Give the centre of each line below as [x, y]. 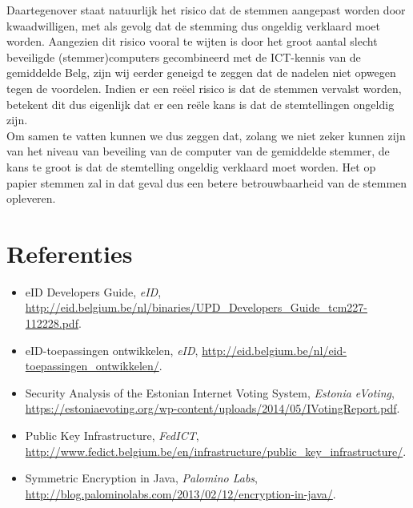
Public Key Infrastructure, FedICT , [112, 435]
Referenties [70, 253]
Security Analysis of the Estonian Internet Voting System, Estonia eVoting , [210, 392]
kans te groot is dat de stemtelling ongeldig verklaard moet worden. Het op [191, 166]
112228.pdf [52, 323]
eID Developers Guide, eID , [93, 291]
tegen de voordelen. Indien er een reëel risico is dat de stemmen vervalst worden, [204, 88]
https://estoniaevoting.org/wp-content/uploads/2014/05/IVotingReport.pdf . [213, 408]
